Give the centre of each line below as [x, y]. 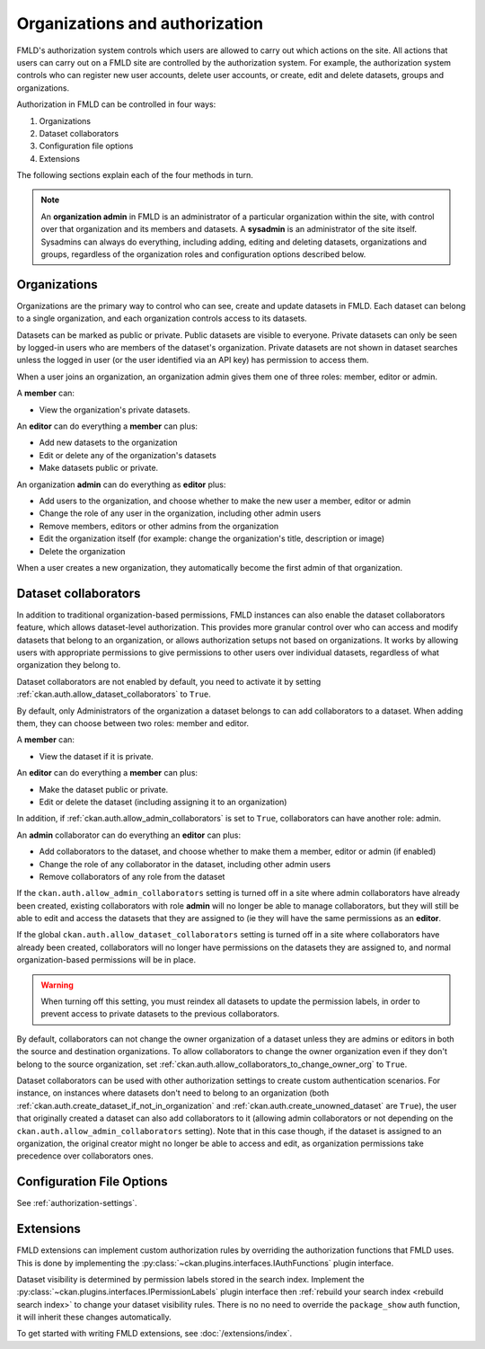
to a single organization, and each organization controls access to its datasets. [162, 318]
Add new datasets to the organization [109, 443]
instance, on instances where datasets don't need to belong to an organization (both [173, 1093]
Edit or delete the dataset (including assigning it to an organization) [163, 802]
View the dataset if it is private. [97, 756]
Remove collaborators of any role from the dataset [132, 876]
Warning [57, 985]
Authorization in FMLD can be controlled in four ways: [116, 104]
